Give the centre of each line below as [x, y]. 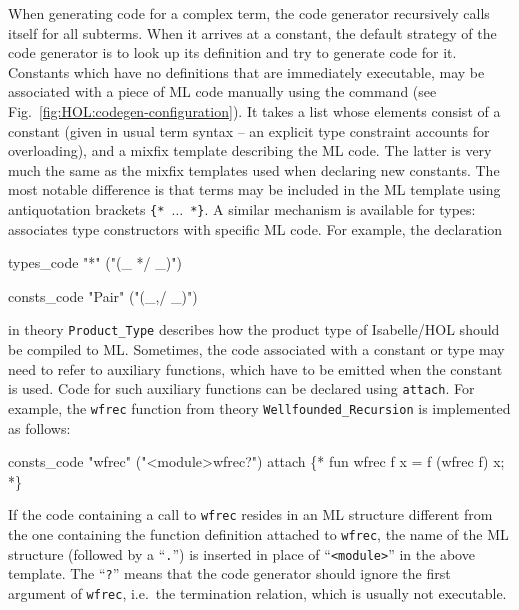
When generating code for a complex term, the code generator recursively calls [249, 13]
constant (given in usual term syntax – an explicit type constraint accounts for [249, 130]
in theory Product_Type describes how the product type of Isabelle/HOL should [254, 329]
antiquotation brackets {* [86, 208]
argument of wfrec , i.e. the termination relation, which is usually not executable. [257, 592]
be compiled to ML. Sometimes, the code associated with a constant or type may [256, 349]
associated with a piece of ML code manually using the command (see [222, 91]
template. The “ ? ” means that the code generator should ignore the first [229, 573]
